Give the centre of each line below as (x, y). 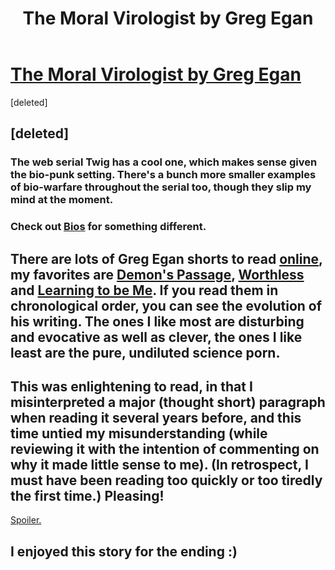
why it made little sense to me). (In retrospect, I (159, 464)
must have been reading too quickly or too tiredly (166, 480)
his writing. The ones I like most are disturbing (157, 321)
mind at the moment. (62, 200)
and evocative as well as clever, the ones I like (156, 337)
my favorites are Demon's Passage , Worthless (157, 274)
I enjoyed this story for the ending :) (124, 551)
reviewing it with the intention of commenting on (165, 448)
